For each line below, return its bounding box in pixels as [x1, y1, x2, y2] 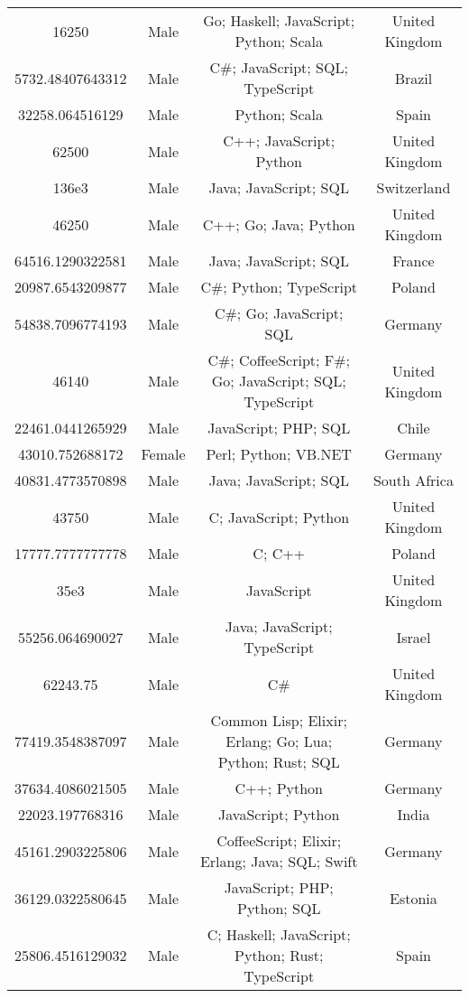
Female [141, 443, 186, 464]
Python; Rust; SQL [217, 751, 340, 772]
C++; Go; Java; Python [202, 213, 355, 235]
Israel [396, 626, 431, 648]
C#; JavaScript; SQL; [209, 57, 348, 78]
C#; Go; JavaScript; [214, 303, 344, 323]
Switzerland [376, 177, 451, 198]
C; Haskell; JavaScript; [207, 924, 351, 945]
